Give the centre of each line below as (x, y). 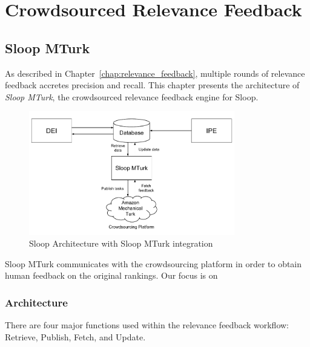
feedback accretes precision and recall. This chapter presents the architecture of (152, 85)
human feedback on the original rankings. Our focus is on (111, 275)
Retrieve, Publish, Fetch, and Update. (75, 336)
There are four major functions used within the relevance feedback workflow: (147, 325)
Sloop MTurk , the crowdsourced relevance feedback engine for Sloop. (132, 96)
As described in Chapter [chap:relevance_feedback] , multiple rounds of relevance (155, 73)
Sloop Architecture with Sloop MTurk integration (121, 243)
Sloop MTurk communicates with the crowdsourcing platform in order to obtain (153, 263)
